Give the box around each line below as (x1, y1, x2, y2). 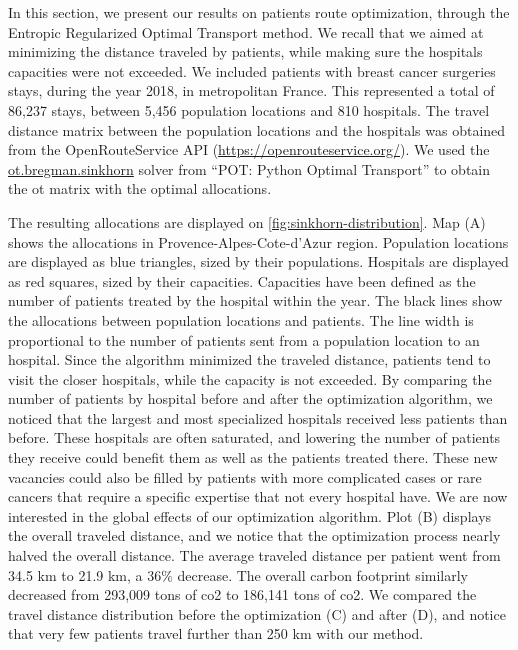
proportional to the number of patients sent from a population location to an (8, 329, 480, 350)
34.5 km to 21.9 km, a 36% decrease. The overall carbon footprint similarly (8, 564, 468, 585)
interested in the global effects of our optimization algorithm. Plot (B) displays (8, 505, 492, 526)
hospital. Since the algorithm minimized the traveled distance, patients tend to (8, 349, 491, 370)
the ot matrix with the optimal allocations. (8, 178, 272, 199)
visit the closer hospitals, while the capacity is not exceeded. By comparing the (8, 368, 492, 389)
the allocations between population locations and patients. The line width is (8, 309, 474, 330)
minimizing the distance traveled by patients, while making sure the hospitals (8, 41, 483, 62)
